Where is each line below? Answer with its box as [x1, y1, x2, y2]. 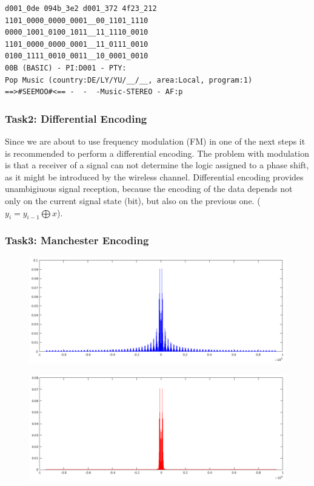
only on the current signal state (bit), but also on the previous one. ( [5, 194, 261, 207]
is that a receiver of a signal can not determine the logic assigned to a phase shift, [5, 159, 309, 171]
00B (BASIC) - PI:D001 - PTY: [5, 63, 127, 72]
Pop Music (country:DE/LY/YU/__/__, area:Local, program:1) [5, 75, 253, 84]
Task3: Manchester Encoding [5, 233, 149, 248]
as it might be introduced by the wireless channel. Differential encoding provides [5, 170, 304, 183]
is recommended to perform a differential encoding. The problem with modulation [5, 146, 309, 159]
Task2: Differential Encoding [5, 111, 147, 126]
